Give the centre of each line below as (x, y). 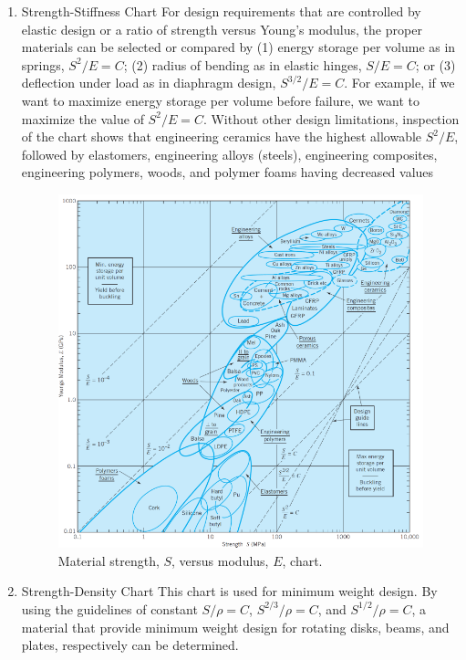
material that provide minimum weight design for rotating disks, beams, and (235, 627)
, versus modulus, (220, 560)
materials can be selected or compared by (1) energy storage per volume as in (238, 47)
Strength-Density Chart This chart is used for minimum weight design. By (229, 591)
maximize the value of (83, 118)
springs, (43, 64)
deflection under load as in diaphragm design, (149, 83)
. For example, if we (399, 83)
